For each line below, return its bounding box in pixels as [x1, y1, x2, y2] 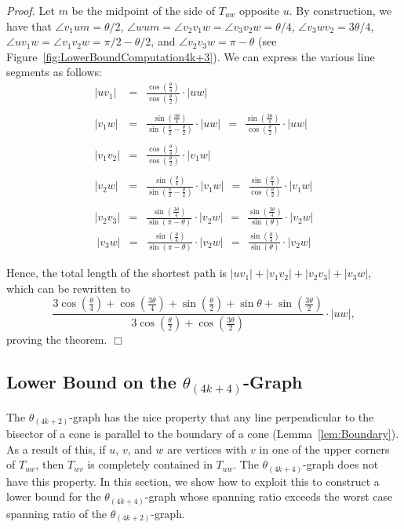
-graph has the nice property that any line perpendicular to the [69, 408, 374, 425]
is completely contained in [87, 456, 213, 472]
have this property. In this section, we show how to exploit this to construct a [6, 472, 380, 489]
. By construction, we [289, 2, 392, 18]
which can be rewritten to [6, 279, 130, 296]
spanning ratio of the [6, 505, 107, 521]
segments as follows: [6, 64, 102, 80]
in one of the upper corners [259, 440, 390, 457]
